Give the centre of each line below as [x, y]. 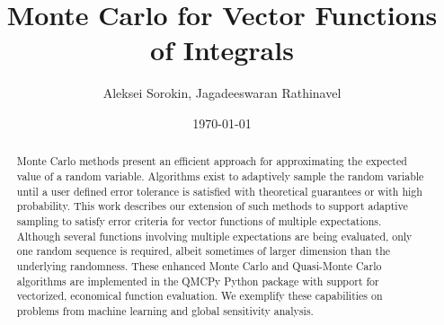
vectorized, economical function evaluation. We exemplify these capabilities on [200, 296]
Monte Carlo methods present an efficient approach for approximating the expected [212, 161]
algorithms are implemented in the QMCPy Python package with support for [198, 281]
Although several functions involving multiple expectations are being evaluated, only [214, 236]
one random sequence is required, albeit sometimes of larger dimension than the [204, 251]
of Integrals [222, 50]
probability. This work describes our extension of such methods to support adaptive [212, 206]
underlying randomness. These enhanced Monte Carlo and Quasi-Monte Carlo [199, 265]
